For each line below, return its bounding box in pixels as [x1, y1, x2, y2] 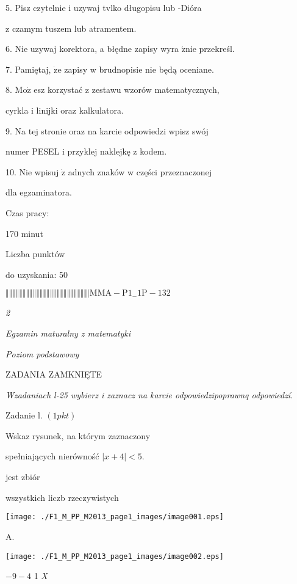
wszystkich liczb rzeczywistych [5, 491, 119, 503]
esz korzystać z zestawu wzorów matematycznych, [34, 83, 220, 96]
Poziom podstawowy [5, 347, 79, 360]
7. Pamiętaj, [5, 62, 51, 75]
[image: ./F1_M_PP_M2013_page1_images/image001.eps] [5, 513, 224, 522]
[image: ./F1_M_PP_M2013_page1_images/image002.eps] [5, 552, 224, 561]
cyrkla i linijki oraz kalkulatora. [5, 103, 124, 116]
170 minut [5, 227, 43, 239]
